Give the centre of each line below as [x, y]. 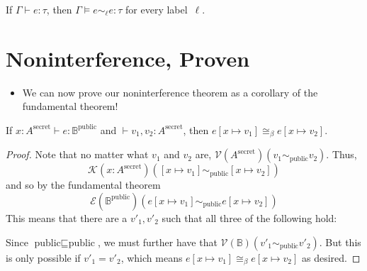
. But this [340, 242]
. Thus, [341, 154]
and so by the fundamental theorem [83, 185]
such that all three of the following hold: [249, 217]
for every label [157, 9]
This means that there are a [67, 217]
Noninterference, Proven [128, 58]
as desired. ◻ [331, 257]
